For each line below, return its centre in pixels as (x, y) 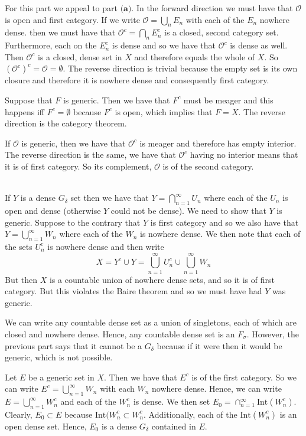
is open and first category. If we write (72, 19)
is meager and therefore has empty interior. (218, 143)
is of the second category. (208, 166)
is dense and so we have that (164, 45)
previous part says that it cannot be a (74, 345)
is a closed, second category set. (222, 32)
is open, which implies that (164, 111)
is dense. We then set (172, 401)
